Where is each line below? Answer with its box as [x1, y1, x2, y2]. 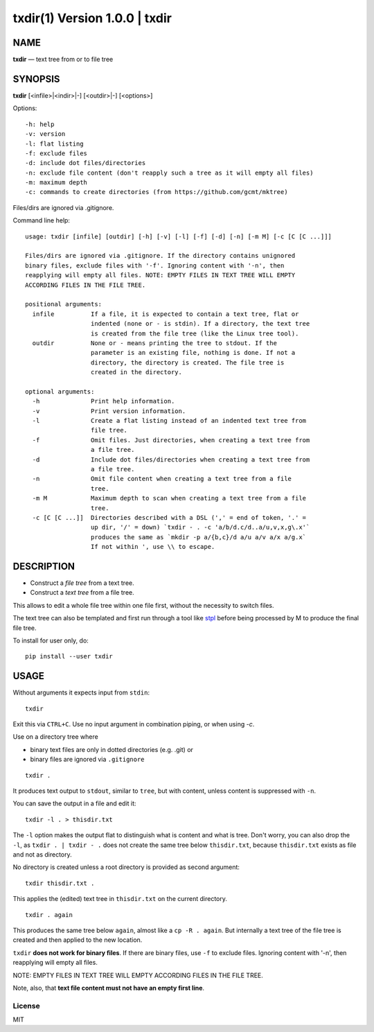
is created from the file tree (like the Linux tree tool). [90, 329, 299, 338]
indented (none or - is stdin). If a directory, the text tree [90, 320, 310, 328]
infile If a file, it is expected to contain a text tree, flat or [32, 310, 299, 318]
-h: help [25, 120, 55, 128]
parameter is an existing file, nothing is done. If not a [90, 349, 296, 357]
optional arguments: [25, 387, 95, 395]
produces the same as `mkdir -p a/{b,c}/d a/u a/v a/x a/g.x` [90, 533, 307, 541]
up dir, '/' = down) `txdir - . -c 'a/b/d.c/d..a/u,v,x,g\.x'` [90, 523, 310, 532]
